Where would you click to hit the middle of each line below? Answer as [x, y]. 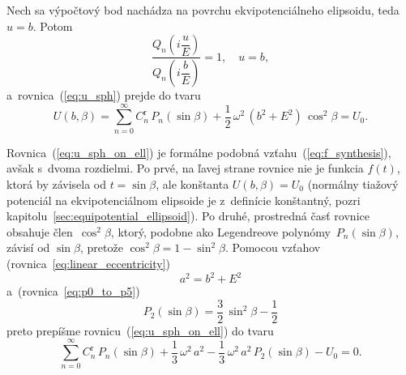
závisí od [28, 247]
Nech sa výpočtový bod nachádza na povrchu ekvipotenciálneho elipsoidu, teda [203, 10]
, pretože [101, 247]
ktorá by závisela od [57, 183]
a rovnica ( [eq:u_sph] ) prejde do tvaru [104, 95]
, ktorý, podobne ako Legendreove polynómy [220, 231]
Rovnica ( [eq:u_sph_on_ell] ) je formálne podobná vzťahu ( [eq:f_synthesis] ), [199, 152]
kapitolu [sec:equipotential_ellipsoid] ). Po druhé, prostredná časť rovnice [188, 216]
